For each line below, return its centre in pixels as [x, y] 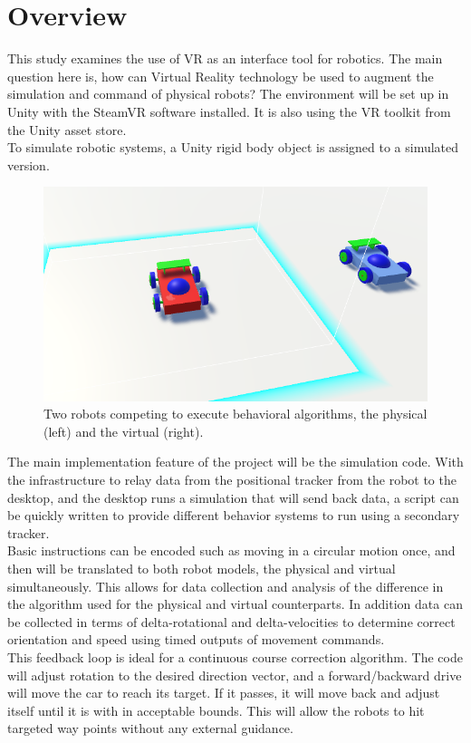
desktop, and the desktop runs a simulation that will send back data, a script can [233, 497]
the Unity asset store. [67, 129]
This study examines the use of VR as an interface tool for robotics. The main [225, 58]
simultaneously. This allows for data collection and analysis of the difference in [226, 586]
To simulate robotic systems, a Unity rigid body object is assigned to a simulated [233, 147]
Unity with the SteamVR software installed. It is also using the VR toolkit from [229, 111]
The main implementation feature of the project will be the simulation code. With [235, 462]
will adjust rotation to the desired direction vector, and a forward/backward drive [235, 675]
